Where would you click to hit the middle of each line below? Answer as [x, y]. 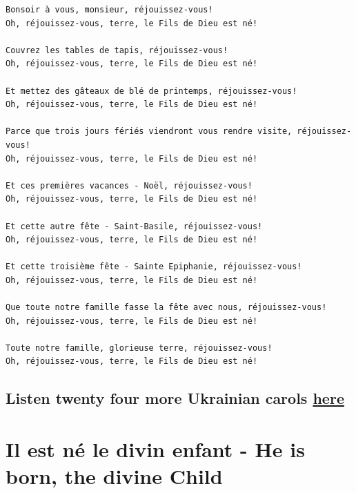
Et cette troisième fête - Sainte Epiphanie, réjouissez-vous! [154, 267]
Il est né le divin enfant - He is [155, 449]
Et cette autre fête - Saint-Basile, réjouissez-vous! [134, 226]
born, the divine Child [114, 476]
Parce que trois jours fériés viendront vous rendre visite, [149, 132]
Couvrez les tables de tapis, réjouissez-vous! [117, 50]
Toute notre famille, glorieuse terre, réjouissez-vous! [139, 348]
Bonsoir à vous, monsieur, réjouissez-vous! [109, 10]
